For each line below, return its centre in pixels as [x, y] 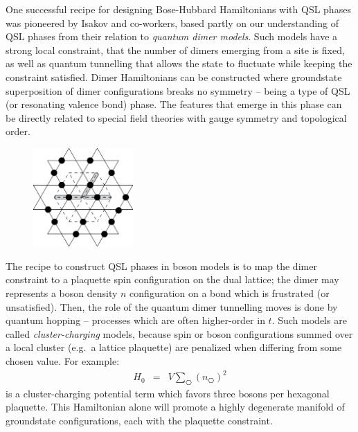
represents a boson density [62, 292]
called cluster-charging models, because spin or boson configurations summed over [179, 333]
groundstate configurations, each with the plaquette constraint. [139, 421]
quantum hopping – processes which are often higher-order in [135, 320]
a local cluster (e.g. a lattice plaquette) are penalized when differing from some [174, 347]
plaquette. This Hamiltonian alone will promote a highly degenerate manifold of [175, 407]
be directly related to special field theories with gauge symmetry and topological [176, 117]
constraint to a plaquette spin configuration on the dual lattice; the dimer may [172, 279]
